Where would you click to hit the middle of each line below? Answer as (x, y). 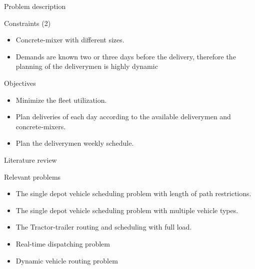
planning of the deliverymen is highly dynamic (87, 66)
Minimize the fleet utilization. (61, 100)
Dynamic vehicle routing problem (67, 260)
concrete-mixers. (41, 126)
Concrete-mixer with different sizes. (70, 40)
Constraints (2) (27, 23)
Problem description (35, 6)
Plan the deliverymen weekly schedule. (75, 143)
